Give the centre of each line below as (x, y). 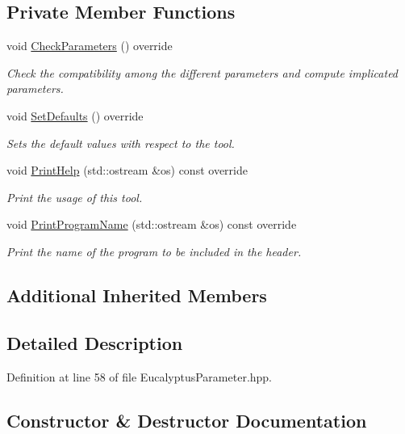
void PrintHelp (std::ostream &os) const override (127, 170)
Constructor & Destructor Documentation (187, 420)
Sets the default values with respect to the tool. (121, 143)
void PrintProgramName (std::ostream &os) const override (152, 224)
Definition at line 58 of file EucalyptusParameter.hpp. (140, 376)
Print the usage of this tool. (75, 197)
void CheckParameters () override (90, 46)
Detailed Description (95, 342)
